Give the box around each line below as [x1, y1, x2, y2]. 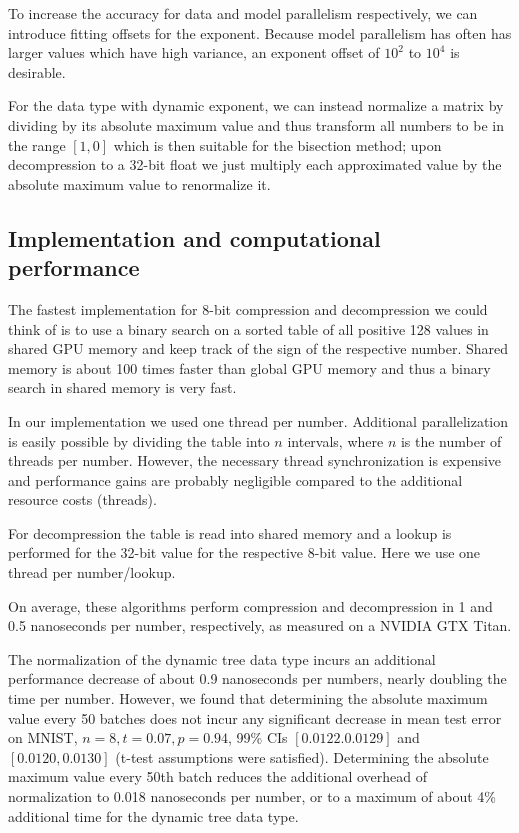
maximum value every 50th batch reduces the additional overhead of [8, 766, 428, 787]
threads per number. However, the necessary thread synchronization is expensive [8, 450, 502, 471]
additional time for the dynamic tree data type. [8, 805, 299, 826]
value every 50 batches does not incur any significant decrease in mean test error [8, 707, 502, 728]
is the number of [400, 430, 502, 451]
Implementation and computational [8, 222, 381, 253]
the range [8, 134, 66, 155]
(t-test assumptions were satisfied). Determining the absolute [115, 746, 489, 767]
